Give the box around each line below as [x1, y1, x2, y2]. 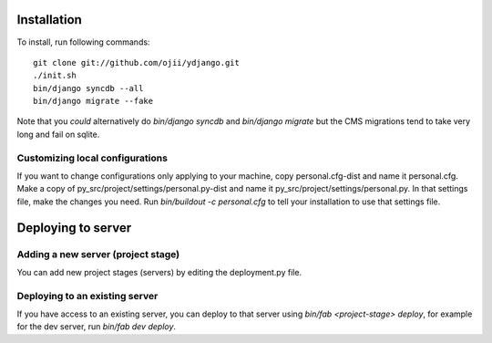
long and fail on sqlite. [16, 129, 100, 140]
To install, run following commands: [16, 36, 150, 47]
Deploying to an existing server [16, 289, 159, 302]
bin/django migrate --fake [33, 96, 154, 107]
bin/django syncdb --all [33, 83, 144, 93]
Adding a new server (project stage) [16, 247, 180, 260]
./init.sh [33, 70, 77, 81]
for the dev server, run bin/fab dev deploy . [16, 321, 177, 332]
